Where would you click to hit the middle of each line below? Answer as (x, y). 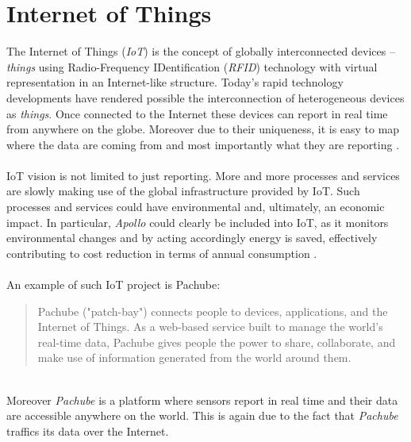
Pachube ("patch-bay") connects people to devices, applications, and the (213, 311)
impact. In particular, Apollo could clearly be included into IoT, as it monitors (198, 222)
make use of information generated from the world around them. (194, 357)
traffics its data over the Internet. (88, 430)
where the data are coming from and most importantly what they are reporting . (203, 144)
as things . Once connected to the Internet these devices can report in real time (197, 113)
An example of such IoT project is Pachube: (113, 284)
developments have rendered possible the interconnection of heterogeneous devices (205, 97)
